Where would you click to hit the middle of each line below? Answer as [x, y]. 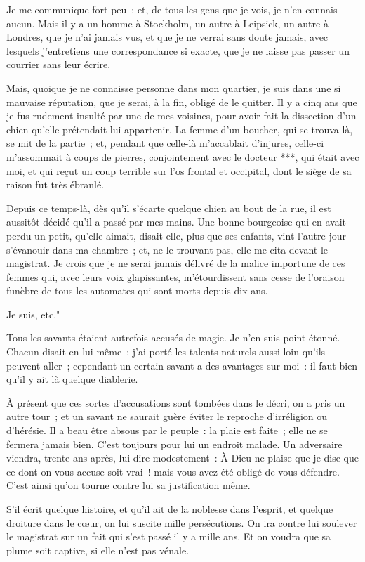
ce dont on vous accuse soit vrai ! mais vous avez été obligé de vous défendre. [173, 471]
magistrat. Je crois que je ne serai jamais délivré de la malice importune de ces [176, 263]
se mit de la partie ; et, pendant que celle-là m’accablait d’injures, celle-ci [165, 143]
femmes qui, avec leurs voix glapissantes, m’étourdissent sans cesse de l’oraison [175, 276]
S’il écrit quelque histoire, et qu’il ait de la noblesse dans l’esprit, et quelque [170, 509]
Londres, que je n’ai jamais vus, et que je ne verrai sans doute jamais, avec [167, 37]
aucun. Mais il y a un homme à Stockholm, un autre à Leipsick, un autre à [167, 23]
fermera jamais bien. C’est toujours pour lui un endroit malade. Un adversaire [174, 444]
